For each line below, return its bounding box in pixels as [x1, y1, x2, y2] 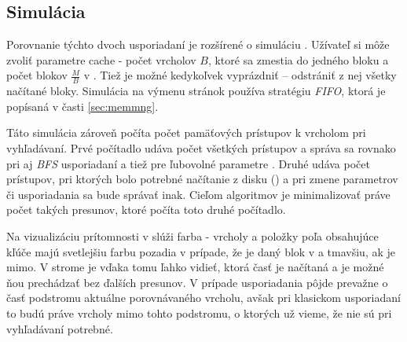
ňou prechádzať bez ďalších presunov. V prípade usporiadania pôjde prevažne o [6, 274, 388, 290]
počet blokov [6, 67, 68, 83]
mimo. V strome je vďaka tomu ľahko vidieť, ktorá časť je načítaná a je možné [6, 259, 384, 275]
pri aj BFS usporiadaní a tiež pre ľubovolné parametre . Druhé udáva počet [6, 155, 370, 171]
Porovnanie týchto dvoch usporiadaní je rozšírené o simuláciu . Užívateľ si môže [6, 36, 390, 53]
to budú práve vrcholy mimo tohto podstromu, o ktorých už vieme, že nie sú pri [6, 304, 392, 321]
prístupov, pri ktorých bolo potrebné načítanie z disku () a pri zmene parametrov [6, 171, 398, 187]
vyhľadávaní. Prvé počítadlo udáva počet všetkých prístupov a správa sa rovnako [6, 140, 396, 156]
